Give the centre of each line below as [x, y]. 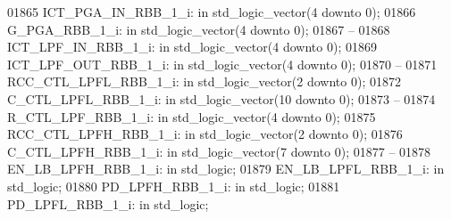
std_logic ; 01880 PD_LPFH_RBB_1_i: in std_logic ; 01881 [174, 186]
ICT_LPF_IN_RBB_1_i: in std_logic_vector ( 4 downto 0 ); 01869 [192, 47]
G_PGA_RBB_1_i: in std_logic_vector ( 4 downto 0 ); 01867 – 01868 [199, 29]
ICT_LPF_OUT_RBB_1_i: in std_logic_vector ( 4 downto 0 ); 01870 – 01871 [222, 64]
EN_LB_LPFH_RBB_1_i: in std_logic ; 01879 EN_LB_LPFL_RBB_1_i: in [226, 169]
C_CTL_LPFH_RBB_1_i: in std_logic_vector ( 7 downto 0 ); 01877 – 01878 [219, 151]
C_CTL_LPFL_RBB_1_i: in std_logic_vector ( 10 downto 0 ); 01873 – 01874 [221, 98]
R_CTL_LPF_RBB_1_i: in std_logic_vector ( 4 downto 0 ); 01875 [192, 116]
